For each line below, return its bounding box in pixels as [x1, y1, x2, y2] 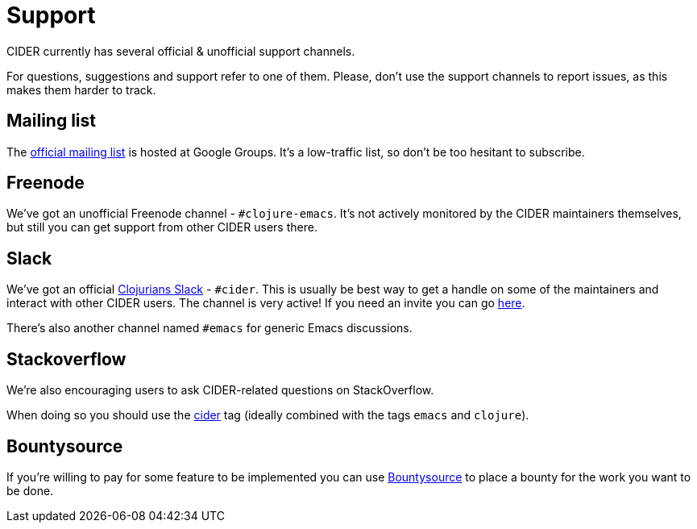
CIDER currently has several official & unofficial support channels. [6, 44, 355, 58]
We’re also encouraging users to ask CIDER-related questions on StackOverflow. [6, 383, 434, 398]
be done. [6, 483, 54, 498]
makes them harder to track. [6, 82, 156, 97]
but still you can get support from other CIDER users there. [6, 220, 317, 235]
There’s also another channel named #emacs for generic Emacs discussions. [6, 321, 413, 335]
